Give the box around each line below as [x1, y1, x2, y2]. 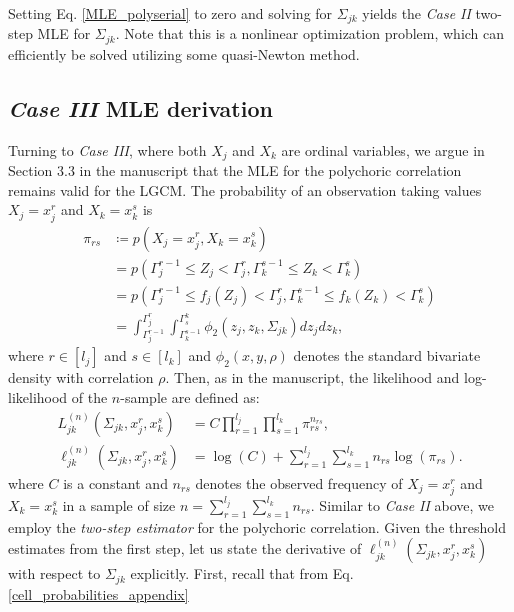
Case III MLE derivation [8, 92, 273, 123]
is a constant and [63, 472, 168, 493]
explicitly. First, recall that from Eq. [130, 563, 354, 584]
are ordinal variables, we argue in [281, 139, 485, 160]
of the [71, 387, 108, 408]
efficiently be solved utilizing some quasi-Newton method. [8, 43, 360, 64]
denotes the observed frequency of [195, 472, 403, 493]
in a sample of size [62, 494, 176, 515]
